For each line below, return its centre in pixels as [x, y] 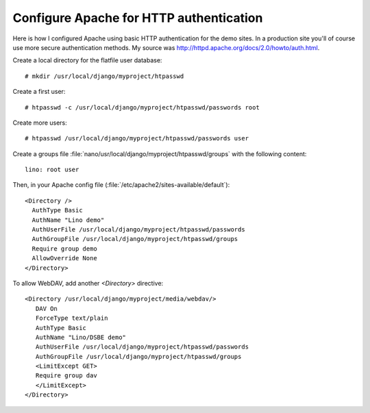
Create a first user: [39, 92]
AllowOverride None [64, 258]
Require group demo [64, 249]
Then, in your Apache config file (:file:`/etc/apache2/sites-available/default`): [121, 185]
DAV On [46, 309]
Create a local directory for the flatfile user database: [87, 60]
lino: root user [52, 170]
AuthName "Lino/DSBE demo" [81, 337]
